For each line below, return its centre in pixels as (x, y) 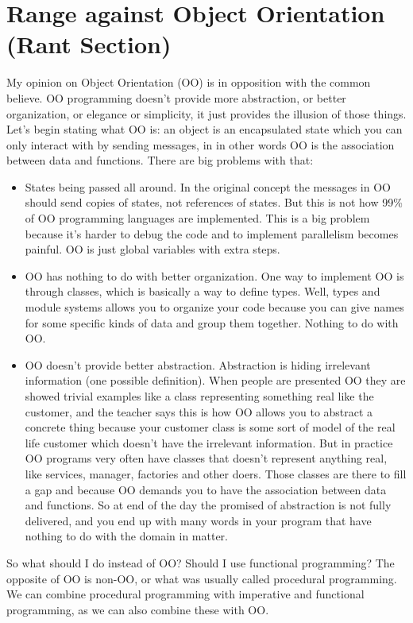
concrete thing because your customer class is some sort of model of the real (210, 427)
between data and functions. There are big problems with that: (160, 160)
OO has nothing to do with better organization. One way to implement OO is (214, 275)
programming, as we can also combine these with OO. (138, 609)
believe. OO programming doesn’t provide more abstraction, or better (176, 97)
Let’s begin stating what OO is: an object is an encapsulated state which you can (205, 129)
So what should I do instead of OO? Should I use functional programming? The (201, 562)
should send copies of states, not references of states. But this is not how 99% (214, 202)
